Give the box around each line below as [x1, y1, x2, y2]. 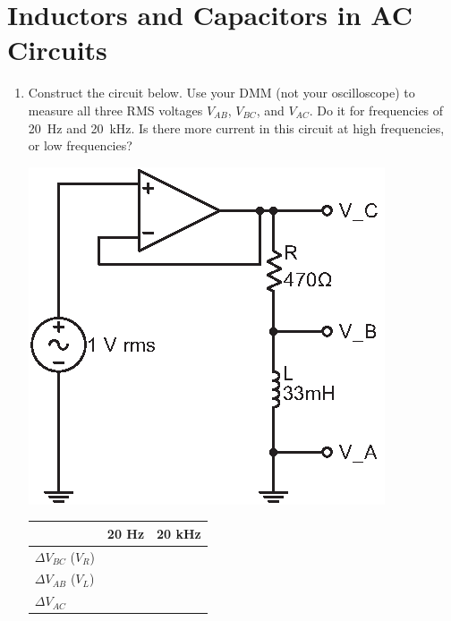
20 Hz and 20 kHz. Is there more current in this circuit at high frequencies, [28, 118, 445, 137]
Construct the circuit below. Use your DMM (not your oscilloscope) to [28, 83, 415, 102]
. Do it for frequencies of [309, 100, 444, 119]
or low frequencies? [28, 136, 132, 155]
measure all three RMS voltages [28, 100, 203, 119]
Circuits [7, 31, 107, 68]
